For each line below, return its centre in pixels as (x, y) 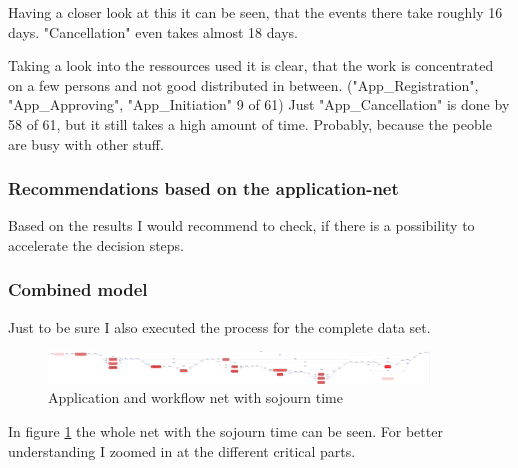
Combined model (78, 289)
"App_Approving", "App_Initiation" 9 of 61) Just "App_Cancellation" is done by (259, 104)
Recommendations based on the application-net (203, 188)
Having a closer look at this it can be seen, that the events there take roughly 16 (255, 12)
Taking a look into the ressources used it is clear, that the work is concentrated (251, 65)
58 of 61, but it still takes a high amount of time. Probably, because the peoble (250, 123)
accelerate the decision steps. (96, 244)
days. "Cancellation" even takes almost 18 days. (153, 31)
